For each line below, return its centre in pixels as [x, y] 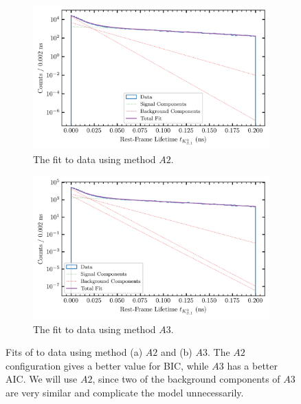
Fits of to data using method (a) [74, 352]
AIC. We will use [42, 379]
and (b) [176, 352]
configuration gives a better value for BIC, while [107, 365]
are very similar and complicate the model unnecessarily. [125, 393]
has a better [252, 365]
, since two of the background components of [186, 379]
